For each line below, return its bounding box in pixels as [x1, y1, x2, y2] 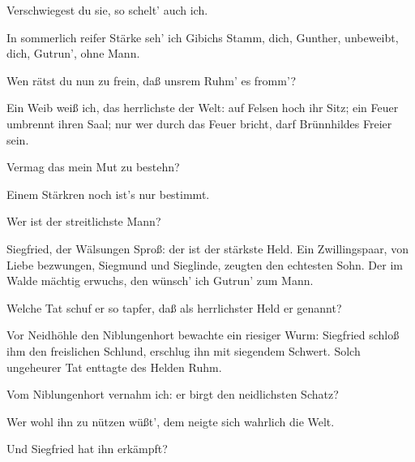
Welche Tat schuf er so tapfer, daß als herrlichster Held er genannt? [6, 299, 342, 316]
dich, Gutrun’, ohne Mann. [6, 45, 140, 62]
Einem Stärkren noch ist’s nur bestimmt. [6, 185, 210, 202]
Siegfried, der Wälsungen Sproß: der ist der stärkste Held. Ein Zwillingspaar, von [6, 240, 409, 257]
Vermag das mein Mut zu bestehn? [6, 158, 180, 175]
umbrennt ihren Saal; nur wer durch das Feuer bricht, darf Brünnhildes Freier [6, 114, 392, 132]
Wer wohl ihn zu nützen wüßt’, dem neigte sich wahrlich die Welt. [6, 412, 335, 430]
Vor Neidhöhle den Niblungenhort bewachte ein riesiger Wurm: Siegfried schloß [6, 326, 400, 343]
